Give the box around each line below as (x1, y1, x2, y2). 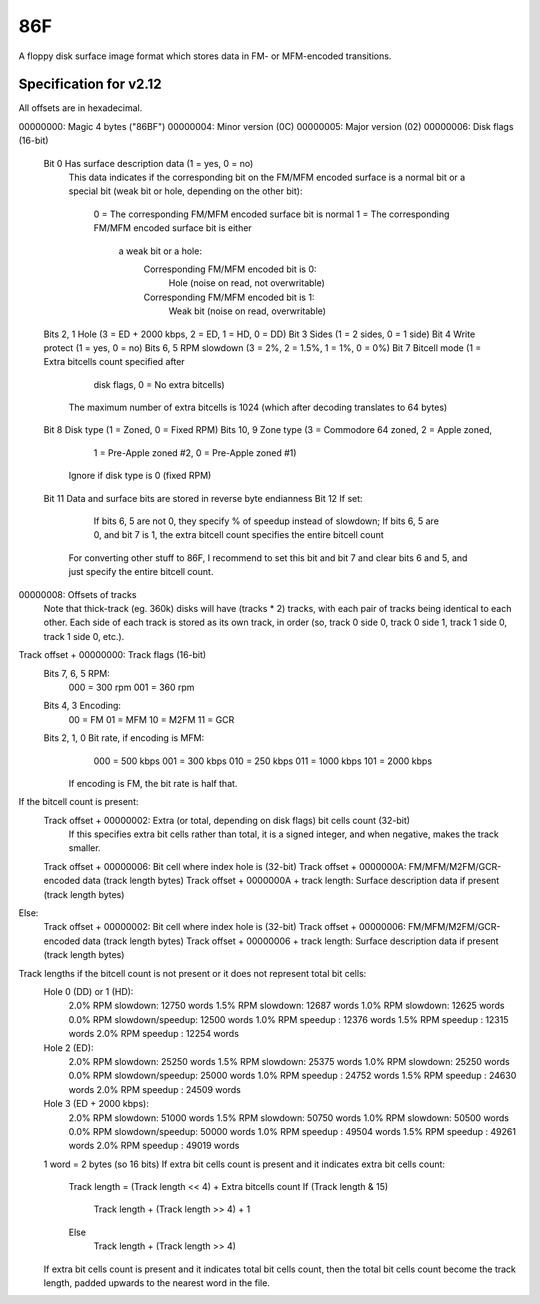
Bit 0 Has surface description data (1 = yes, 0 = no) (43, 157, 254, 169)
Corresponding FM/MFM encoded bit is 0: (143, 263, 317, 275)
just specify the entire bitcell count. (68, 566, 214, 578)
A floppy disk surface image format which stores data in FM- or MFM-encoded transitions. (18, 50, 392, 62)
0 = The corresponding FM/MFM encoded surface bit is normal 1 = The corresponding (93, 208, 450, 220)
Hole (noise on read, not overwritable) (168, 277, 325, 289)
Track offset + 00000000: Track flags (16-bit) (18, 649, 207, 661)
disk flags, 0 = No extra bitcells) (93, 378, 225, 390)
